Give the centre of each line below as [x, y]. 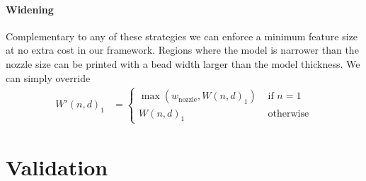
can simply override [48, 77]
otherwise [288, 113]
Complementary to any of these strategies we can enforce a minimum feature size [182, 36]
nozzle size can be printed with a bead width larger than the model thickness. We [183, 63]
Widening [30, 9]
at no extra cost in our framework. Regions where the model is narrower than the [182, 50]
